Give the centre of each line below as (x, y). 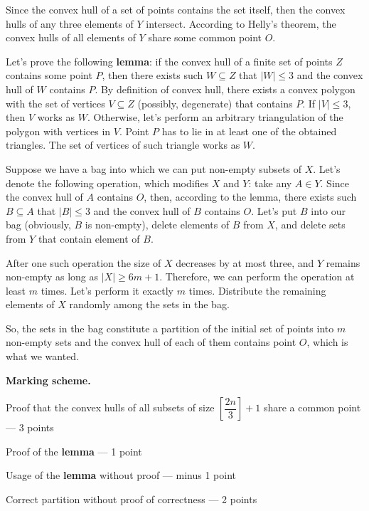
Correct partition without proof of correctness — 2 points (132, 499)
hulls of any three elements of (70, 23)
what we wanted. (43, 356)
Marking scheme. (48, 380)
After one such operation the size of (84, 262)
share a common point (312, 407)
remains (343, 262)
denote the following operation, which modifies (107, 183)
